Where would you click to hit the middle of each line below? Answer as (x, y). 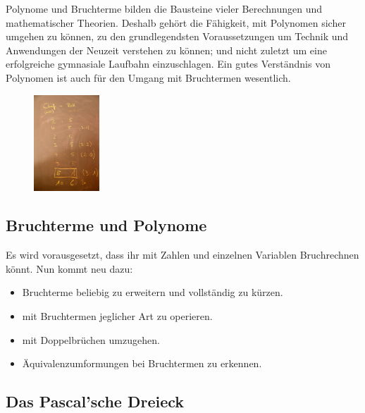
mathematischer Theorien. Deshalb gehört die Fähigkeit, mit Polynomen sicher (176, 22)
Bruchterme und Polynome (106, 225)
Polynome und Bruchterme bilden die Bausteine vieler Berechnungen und (164, 8)
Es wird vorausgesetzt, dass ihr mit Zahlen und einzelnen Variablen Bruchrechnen (182, 255)
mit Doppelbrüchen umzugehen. (91, 339)
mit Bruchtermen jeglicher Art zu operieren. (117, 316)
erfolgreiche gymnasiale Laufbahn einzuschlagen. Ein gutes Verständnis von (168, 64)
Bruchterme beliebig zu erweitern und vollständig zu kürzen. (153, 292)
